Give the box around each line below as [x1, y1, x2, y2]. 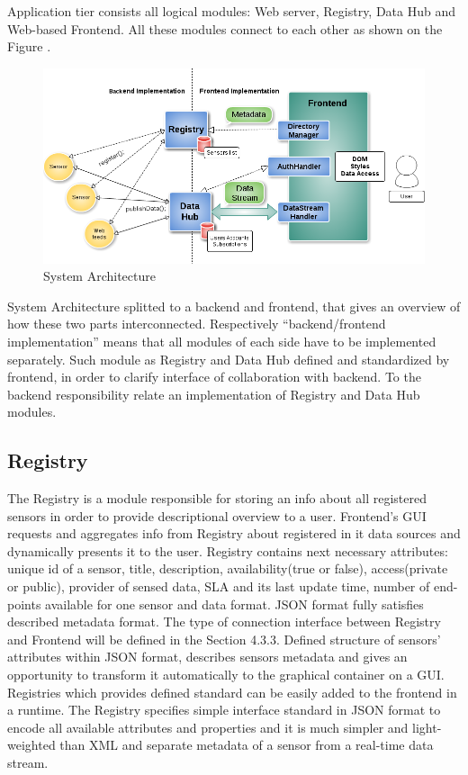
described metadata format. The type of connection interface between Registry [7, 612, 441, 631]
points [7, 594, 41, 613]
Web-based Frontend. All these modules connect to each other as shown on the [7, 19, 443, 38]
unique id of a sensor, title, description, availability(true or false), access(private [7, 559, 448, 578]
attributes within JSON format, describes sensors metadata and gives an [7, 647, 408, 666]
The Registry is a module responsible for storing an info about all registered [7, 489, 427, 508]
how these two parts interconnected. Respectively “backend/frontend [7, 314, 386, 333]
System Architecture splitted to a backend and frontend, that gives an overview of [7, 296, 461, 315]
